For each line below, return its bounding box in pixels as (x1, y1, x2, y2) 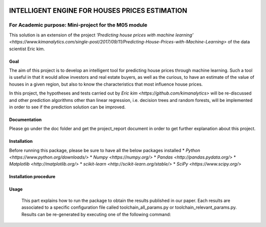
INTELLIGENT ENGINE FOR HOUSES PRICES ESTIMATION (9, 6, 187, 15)
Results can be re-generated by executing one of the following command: (21, 211, 171, 217)
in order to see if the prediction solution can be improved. (9, 104, 126, 110)
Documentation (9, 116, 42, 123)
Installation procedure (9, 174, 56, 180)
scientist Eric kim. (9, 46, 45, 52)
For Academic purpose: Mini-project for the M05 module (9, 22, 148, 29)
